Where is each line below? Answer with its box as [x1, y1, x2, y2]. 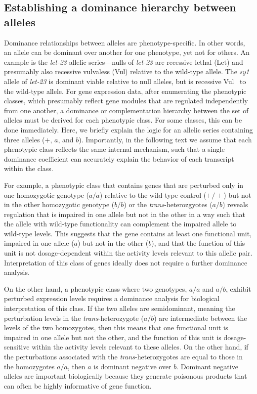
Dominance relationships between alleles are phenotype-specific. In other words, [4, 37, 245, 47]
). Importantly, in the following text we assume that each [79, 134, 252, 144]
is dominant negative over [93, 361, 171, 371]
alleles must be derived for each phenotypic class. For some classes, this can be [4, 115, 242, 125]
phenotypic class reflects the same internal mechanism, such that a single [4, 144, 225, 154]
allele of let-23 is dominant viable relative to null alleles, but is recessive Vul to [4, 76, 246, 86]
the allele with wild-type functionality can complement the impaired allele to [4, 219, 237, 229]
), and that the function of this [151, 238, 245, 248]
